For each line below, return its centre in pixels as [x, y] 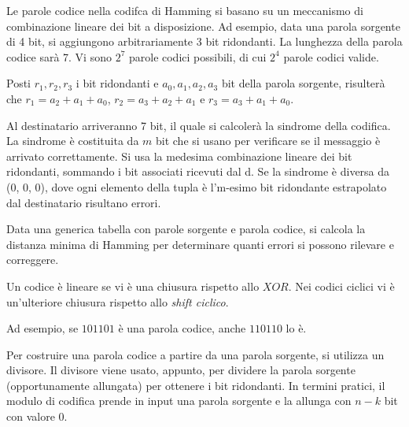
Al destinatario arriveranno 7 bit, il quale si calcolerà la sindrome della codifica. [199, 125]
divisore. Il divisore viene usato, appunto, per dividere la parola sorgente [181, 370]
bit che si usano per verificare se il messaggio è [268, 141]
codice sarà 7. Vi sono [59, 56]
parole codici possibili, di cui [197, 56]
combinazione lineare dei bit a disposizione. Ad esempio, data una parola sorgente [203, 26]
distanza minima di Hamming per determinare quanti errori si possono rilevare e [200, 244]
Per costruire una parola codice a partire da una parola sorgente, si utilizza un [195, 354]
